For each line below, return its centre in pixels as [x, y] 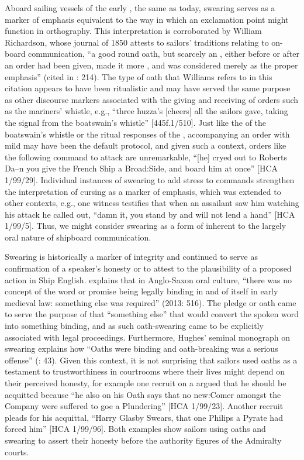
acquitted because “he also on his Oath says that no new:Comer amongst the [143, 394]
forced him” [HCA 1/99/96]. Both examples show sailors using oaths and [135, 429]
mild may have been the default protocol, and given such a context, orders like [146, 145]
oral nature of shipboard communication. [78, 237]
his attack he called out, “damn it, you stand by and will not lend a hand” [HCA [150, 214]
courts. [17, 452]
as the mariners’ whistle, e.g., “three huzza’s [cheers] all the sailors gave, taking [146, 111]
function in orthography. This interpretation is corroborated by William [133, 31]
